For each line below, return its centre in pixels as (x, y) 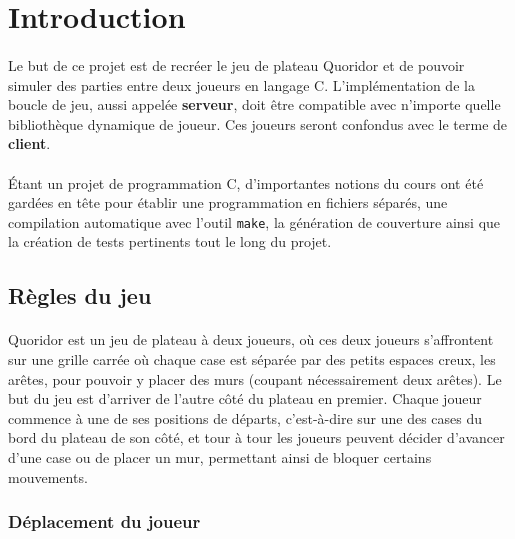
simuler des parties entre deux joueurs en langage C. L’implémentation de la (241, 84)
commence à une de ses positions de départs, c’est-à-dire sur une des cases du (245, 417)
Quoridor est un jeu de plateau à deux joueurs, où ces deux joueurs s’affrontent (251, 339)
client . (29, 143)
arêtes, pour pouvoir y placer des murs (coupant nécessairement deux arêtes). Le (255, 378)
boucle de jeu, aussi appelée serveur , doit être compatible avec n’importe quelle (254, 104)
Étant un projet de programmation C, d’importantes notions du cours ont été (246, 182)
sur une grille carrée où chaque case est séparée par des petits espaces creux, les (252, 358)
